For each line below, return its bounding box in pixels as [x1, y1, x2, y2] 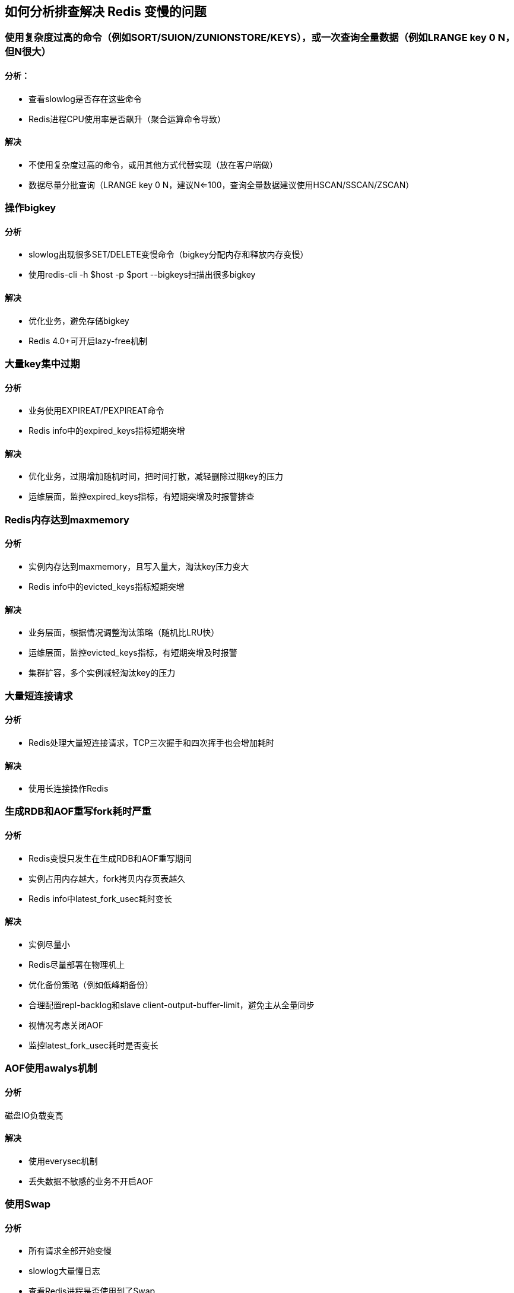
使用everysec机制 [28, 1155, 98, 1166]
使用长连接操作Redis [28, 783, 109, 794]
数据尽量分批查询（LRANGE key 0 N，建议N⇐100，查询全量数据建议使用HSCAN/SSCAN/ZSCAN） [28, 179, 414, 190]
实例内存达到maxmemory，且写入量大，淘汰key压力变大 [28, 561, 249, 572]
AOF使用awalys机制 [5, 1062, 97, 1075]
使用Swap [5, 1198, 51, 1211]
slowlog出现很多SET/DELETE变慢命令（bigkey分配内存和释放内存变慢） [28, 249, 309, 260]
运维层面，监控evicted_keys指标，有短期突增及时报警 [28, 647, 237, 658]
